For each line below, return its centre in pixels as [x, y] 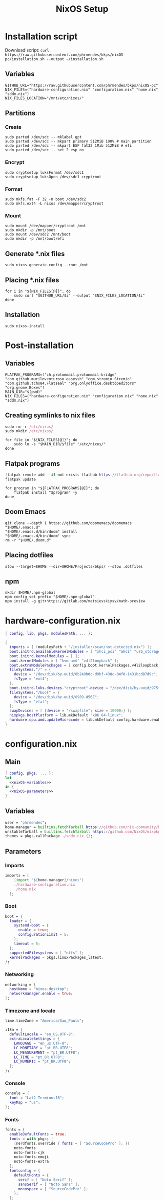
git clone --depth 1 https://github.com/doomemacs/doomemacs [69, 523]
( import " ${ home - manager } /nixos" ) [49, 880]
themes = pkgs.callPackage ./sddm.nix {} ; [49, 836]
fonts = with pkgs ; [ [31, 1139]
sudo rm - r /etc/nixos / [29, 427]
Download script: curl [27, 50]
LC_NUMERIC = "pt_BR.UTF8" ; [42, 1062]
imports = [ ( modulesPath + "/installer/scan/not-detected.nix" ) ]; [81, 647]
